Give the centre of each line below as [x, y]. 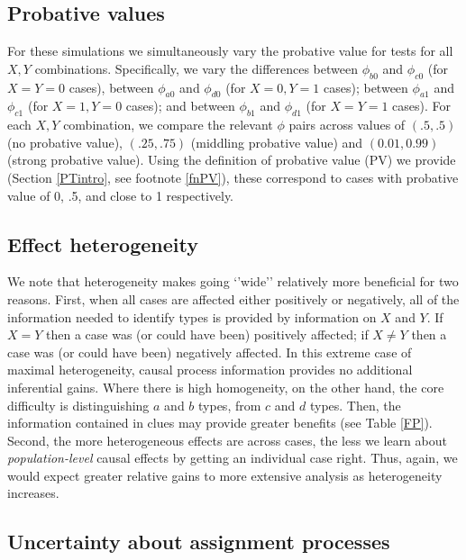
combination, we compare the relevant [168, 125]
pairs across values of [347, 125]
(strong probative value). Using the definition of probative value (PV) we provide [232, 160]
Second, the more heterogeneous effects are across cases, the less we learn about [227, 440]
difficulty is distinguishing [78, 405]
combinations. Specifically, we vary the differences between [196, 68]
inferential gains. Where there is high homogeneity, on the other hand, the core [226, 387]
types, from [230, 405]
